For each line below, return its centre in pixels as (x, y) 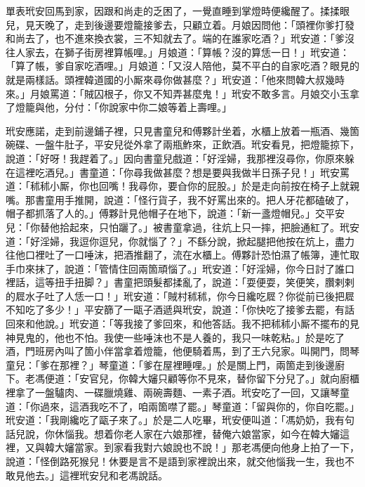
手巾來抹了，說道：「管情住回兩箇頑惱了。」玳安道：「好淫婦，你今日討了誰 (175, 268)
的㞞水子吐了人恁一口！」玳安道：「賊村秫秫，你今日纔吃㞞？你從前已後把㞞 (180, 296)
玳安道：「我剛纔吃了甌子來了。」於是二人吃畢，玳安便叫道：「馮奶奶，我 (170, 420)
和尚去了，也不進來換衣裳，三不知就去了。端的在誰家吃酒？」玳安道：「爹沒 (180, 38)
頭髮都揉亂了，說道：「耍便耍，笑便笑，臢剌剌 (248, 282)
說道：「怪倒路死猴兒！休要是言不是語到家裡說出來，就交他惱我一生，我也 (175, 461)
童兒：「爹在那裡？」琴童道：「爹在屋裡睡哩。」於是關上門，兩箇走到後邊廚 (175, 364)
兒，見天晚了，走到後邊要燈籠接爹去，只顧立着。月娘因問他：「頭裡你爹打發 (180, 24)
